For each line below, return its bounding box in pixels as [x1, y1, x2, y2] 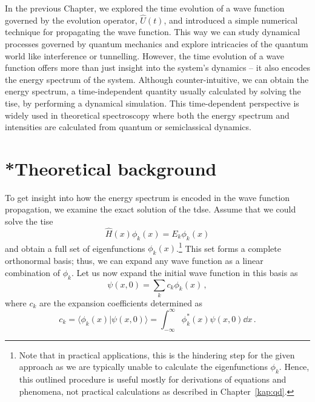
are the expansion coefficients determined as [39, 296, 203, 309]
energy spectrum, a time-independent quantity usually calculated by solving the [5, 85, 301, 97]
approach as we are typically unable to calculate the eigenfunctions [19, 360, 268, 373]
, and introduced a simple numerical [164, 13, 298, 26]
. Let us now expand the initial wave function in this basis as [71, 266, 298, 278]
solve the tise [5, 215, 53, 228]
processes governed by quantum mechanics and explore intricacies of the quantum [5, 38, 308, 50]
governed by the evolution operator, [5, 13, 138, 26]
